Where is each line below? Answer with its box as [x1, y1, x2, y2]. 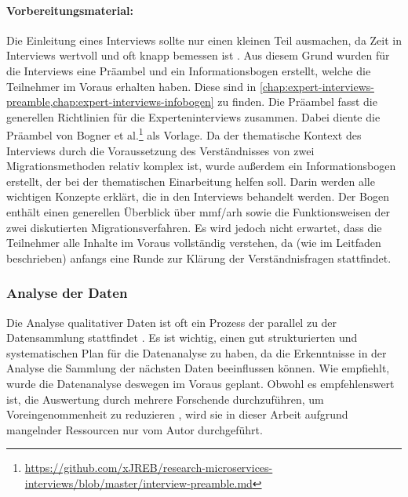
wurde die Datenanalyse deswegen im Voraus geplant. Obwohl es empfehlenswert [6, 375, 395, 391]
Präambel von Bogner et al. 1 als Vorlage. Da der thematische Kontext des [6, 125, 362, 143]
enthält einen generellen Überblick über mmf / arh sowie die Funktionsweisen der [6, 203, 391, 219]
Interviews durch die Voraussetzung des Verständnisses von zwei [6, 142, 315, 158]
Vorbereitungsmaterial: [6, 2, 134, 18]
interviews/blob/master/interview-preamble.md [24, 474, 253, 491]
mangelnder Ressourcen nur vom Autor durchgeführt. [6, 421, 263, 437]
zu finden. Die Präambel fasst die [217, 93, 377, 110]
